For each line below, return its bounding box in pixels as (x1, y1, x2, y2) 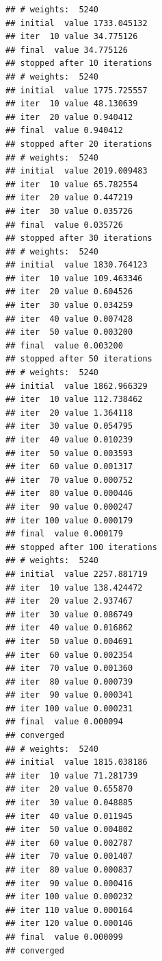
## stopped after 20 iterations (5, 139, 152, 149)
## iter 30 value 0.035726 (5, 206, 133, 216)
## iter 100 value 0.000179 (5, 515, 133, 525)
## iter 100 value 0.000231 (5, 703, 133, 713)
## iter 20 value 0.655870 (5, 784, 133, 794)
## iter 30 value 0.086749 (5, 609, 133, 619)
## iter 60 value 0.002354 (5, 650, 133, 660)
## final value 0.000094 (5, 717, 123, 727)
